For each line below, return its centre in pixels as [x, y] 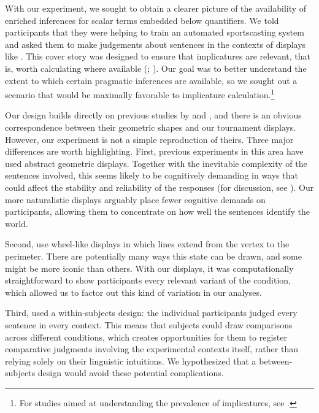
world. [17, 223]
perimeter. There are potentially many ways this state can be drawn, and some [153, 256]
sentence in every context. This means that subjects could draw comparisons [149, 324]
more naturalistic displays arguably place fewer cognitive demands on [135, 199]
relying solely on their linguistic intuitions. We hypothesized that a [131, 361]
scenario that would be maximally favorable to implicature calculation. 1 [140, 94]
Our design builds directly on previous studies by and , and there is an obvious [153, 115]
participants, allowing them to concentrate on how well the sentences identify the [157, 211]
